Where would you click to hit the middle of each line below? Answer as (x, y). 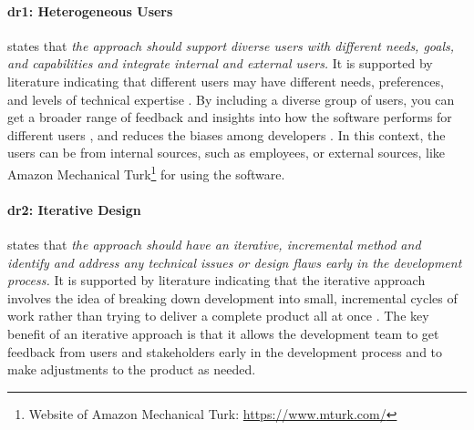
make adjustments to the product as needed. (132, 369)
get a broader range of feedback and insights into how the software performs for (230, 117)
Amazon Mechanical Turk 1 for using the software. (146, 172)
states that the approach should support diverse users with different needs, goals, (231, 45)
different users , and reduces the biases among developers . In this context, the (227, 134)
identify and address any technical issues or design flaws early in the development (235, 262)
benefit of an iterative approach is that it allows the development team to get (223, 333)
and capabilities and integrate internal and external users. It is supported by (220, 63)
